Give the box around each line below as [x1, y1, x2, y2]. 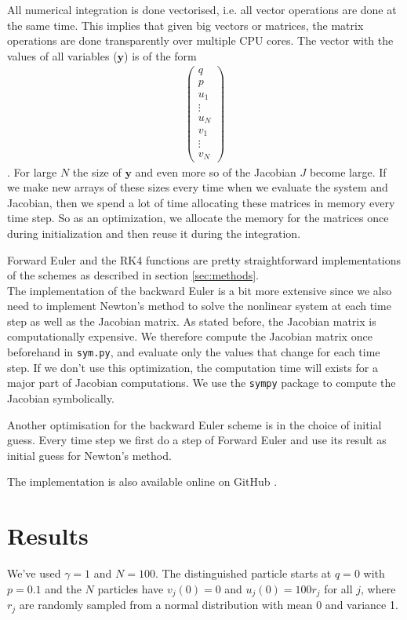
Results [7, 520, 89, 552]
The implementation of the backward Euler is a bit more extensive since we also [7, 282, 392, 298]
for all [324, 580, 353, 596]
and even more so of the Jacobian [135, 163, 296, 180]
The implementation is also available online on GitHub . [7, 473, 278, 490]
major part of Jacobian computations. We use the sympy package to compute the [7, 374, 396, 391]
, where [361, 580, 396, 596]
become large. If [309, 163, 387, 180]
